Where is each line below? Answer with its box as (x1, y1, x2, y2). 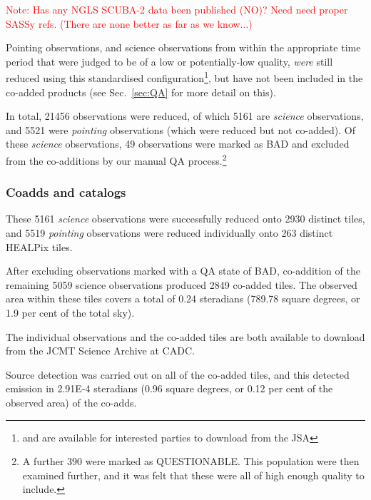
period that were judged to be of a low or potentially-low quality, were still (6, 53, 333, 68)
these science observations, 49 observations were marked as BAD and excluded (6, 136, 350, 151)
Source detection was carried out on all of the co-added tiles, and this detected (6, 367, 350, 382)
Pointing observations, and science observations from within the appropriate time (6, 40, 361, 55)
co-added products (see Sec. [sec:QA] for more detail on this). (6, 84, 276, 99)
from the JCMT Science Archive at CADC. (6, 343, 195, 358)
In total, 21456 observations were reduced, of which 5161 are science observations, (6, 108, 364, 123)
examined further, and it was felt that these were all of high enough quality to (22, 467, 365, 482)
